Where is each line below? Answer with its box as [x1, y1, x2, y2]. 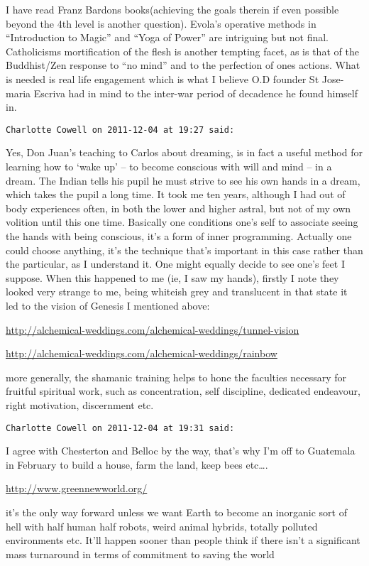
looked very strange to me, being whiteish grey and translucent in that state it [6, 284, 348, 299]
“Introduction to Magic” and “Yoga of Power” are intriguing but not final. [6, 30, 329, 45]
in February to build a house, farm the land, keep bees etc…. [6, 457, 268, 472]
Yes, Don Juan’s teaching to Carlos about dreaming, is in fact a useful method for [6, 145, 363, 160]
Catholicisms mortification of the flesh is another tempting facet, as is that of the [6, 43, 359, 58]
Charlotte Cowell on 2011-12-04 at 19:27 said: [6, 124, 235, 135]
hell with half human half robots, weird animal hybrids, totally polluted [6, 518, 318, 533]
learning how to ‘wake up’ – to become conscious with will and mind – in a [6, 159, 332, 173]
